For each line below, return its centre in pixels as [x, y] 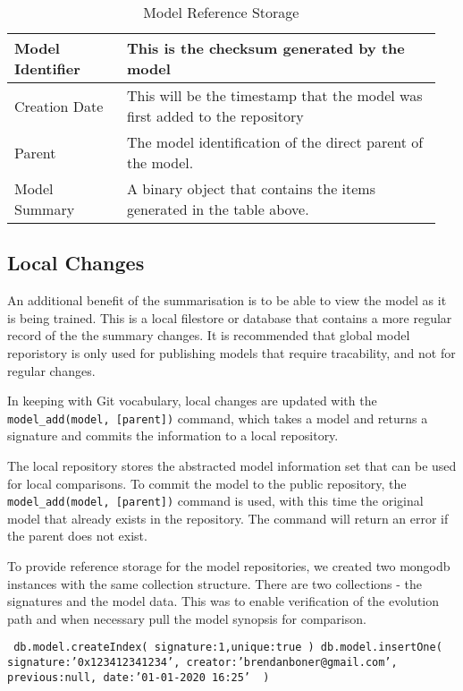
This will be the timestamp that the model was [274, 95]
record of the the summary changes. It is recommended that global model [209, 335]
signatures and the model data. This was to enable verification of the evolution [223, 601]
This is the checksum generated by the [265, 48]
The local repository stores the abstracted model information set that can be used [232, 466]
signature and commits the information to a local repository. [173, 435]
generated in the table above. [218, 209]
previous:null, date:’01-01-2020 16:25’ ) [139, 677]
